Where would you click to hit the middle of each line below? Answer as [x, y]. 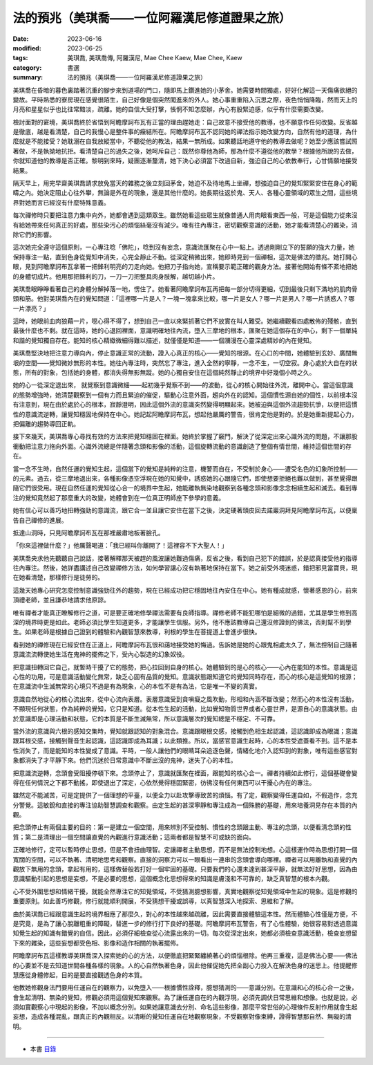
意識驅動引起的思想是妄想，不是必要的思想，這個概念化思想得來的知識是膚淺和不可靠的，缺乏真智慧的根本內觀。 [173, 879]
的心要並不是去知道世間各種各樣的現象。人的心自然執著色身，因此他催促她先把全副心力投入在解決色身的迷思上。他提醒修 [185, 965]
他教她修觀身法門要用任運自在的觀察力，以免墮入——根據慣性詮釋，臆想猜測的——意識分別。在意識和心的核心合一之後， [185, 988]
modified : [27, 48]
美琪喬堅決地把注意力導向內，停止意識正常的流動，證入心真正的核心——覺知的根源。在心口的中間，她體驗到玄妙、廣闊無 [185, 353]
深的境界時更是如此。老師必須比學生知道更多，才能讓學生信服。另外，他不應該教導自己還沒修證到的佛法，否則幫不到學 [182, 622]
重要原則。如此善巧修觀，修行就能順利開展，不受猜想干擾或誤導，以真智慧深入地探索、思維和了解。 [155, 901]
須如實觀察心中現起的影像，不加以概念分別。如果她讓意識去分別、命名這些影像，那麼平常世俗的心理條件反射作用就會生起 [185, 1007]
